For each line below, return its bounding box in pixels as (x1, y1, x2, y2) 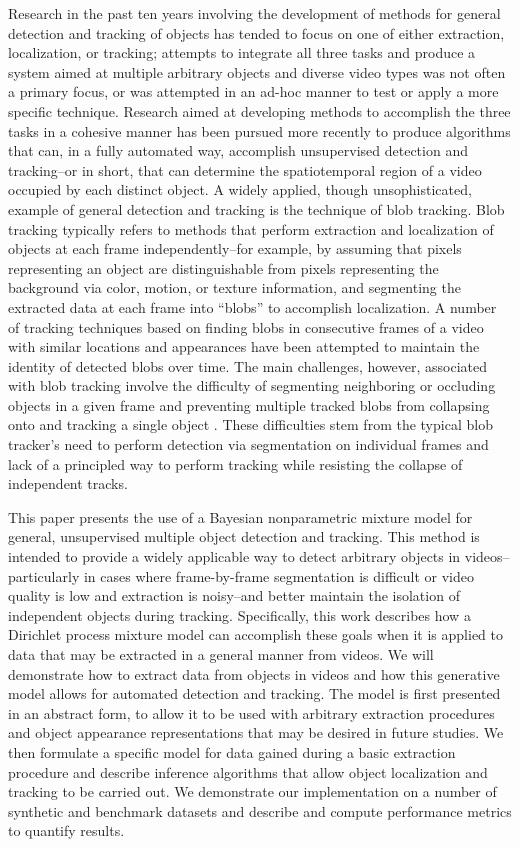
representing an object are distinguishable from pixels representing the (8, 257, 439, 278)
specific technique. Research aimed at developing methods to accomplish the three (8, 100, 511, 121)
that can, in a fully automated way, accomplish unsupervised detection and (8, 140, 468, 161)
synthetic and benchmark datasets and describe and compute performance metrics (8, 800, 512, 821)
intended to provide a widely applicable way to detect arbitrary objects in (8, 546, 461, 567)
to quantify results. (8, 820, 125, 841)
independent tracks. (8, 473, 128, 494)
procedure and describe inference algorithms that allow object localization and (8, 761, 488, 782)
